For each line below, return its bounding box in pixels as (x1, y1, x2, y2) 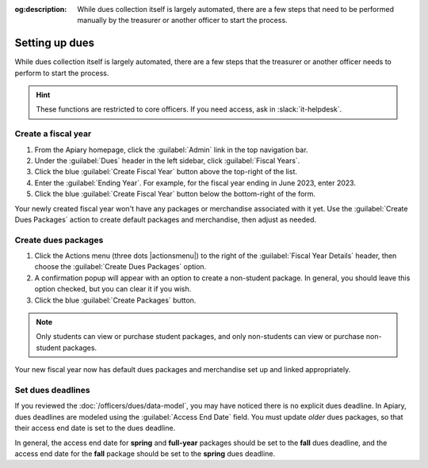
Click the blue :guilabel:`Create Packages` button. (34, 295, 197, 305)
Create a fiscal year (14, 128, 92, 139)
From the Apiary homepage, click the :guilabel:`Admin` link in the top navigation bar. (34, 145, 308, 154)
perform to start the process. (14, 68, 109, 78)
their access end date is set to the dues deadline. (14, 424, 176, 433)
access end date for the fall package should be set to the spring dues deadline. (14, 448, 276, 458)
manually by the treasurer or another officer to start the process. (77, 16, 289, 25)
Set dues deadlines (14, 384, 90, 395)
